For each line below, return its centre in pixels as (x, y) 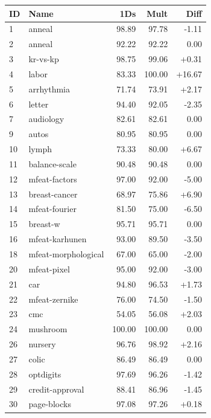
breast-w (44, 224)
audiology (46, 119)
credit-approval (56, 389)
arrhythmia (49, 88)
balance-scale (52, 163)
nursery (42, 344)
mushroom (48, 329)
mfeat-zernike (53, 299)
